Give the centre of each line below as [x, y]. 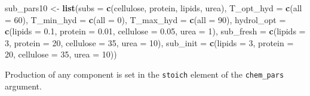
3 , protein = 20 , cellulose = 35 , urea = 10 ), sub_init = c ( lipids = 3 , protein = [149, 42]
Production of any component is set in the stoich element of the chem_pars [145, 74]
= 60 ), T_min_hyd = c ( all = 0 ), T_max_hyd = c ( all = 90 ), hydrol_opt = [145, 19]
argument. [23, 86]
